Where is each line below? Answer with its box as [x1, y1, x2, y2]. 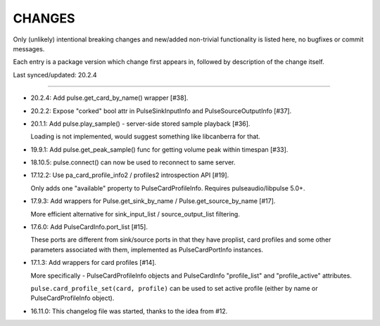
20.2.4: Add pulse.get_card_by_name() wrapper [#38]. [30, 93, 189, 102]
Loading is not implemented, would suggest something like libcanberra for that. [30, 132, 260, 141]
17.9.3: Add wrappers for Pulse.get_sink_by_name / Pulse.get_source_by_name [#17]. [30, 197, 276, 205]
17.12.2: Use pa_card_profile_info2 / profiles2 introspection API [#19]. [30, 171, 229, 179]
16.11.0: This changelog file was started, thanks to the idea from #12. [30, 306, 228, 315]
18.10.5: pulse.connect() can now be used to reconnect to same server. [30, 158, 236, 167]
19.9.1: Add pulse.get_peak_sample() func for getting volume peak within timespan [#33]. [30, 145, 289, 154]
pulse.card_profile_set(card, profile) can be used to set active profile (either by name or [30, 284, 318, 292]
